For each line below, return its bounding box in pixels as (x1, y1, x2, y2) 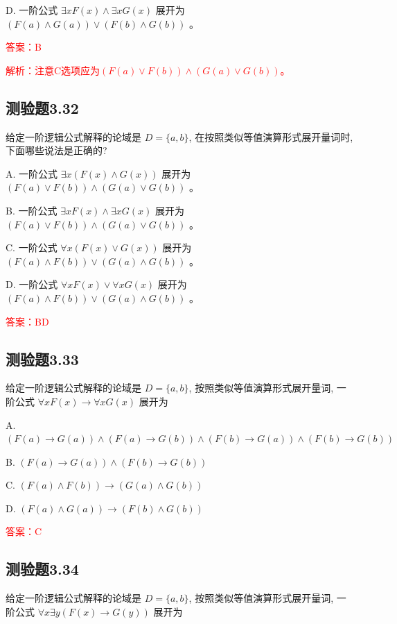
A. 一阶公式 (6, 166, 58, 180)
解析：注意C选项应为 (6, 62, 100, 77)
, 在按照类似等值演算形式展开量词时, (188, 129, 353, 144)
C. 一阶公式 (6, 240, 58, 255)
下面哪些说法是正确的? (6, 143, 107, 158)
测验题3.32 (6, 96, 79, 118)
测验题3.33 (6, 348, 79, 369)
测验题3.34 (6, 558, 79, 580)
